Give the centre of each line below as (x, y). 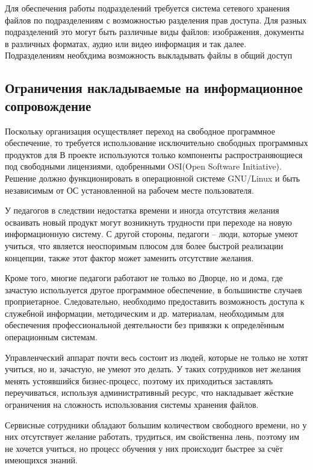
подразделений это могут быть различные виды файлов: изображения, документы (154, 32)
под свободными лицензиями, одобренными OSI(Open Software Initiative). (143, 166)
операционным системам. (51, 337)
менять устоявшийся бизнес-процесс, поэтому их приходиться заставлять (139, 380)
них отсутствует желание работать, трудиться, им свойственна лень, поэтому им (152, 437)
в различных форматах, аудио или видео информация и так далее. (126, 43)
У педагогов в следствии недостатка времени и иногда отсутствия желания (142, 210)
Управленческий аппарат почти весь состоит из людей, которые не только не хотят (156, 357)
